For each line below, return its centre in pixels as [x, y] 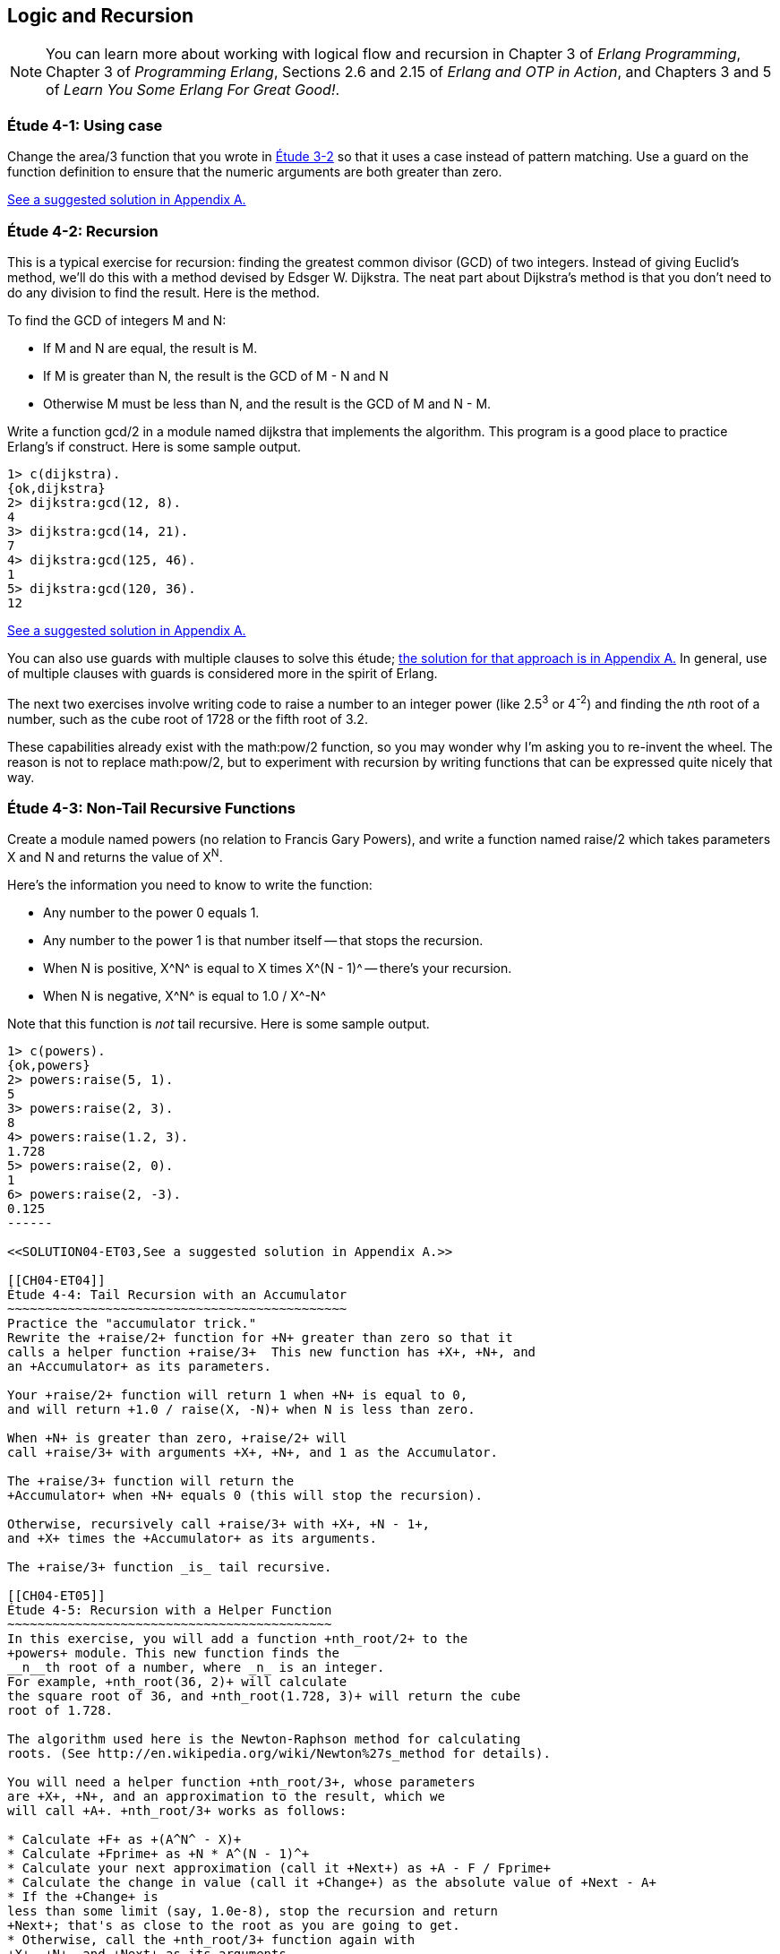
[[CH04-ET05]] [56, 1595]
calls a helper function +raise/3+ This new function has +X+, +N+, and [272, 1351]
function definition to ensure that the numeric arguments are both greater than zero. [255, 172]
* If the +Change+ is [83, 1896]
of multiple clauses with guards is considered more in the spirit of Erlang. [223, 673]
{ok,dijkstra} [56, 488]
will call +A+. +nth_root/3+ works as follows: [177, 1810]
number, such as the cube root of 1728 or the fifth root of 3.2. [188, 719]
